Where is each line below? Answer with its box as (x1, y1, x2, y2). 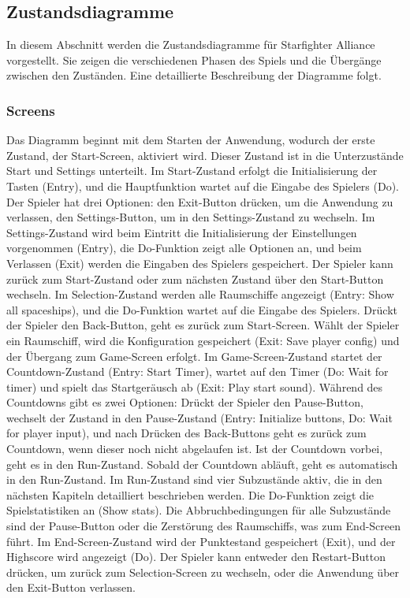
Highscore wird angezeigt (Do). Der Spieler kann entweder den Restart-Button (6, 548, 386, 565)
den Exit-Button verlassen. (6, 579, 136, 596)
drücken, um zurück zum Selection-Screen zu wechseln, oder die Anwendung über (6, 563, 400, 580)
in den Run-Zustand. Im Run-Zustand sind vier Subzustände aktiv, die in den (6, 471, 382, 488)
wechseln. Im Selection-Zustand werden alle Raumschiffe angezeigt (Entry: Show (6, 286, 394, 303)
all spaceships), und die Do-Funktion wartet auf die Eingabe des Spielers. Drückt (6, 301, 397, 318)
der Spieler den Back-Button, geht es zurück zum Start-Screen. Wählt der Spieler (6, 317, 400, 333)
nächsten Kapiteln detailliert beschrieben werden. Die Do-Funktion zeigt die (6, 486, 374, 503)
